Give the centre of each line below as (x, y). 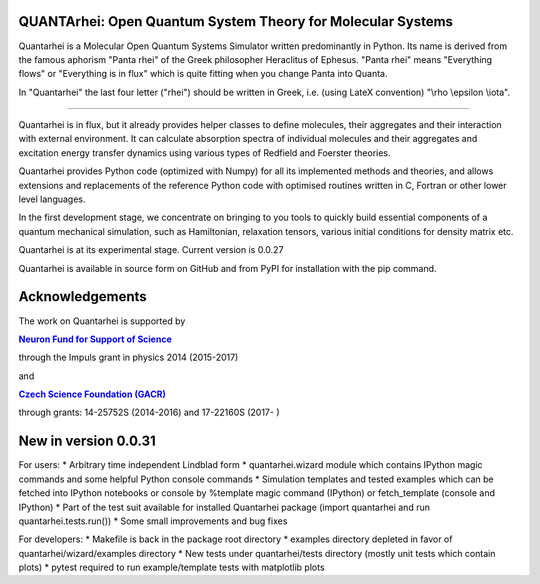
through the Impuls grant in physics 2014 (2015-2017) (128, 357)
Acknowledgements (82, 296)
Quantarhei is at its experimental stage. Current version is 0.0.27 (151, 250)
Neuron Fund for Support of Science (95, 339)
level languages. (52, 199)
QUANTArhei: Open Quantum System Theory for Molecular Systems (236, 21)
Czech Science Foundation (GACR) (92, 394)
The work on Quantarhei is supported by (102, 321)
